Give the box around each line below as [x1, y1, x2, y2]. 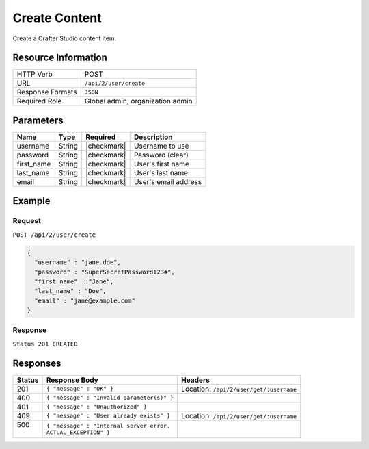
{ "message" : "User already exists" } [46, 412, 171, 420]
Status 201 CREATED [12, 339, 78, 348]
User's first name [133, 159, 189, 168]
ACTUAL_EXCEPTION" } [46, 428, 111, 436]
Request [12, 216, 41, 226]
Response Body [46, 375, 98, 385]
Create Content [12, 10, 102, 25]
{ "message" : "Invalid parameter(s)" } [46, 394, 174, 402]
